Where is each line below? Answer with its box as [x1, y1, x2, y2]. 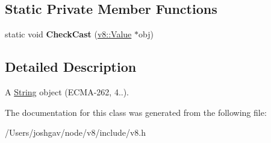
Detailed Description [5, 57, 137, 76]
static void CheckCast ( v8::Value [5, 28, 132, 40]
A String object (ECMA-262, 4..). [5, 86, 129, 98]
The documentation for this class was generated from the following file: [5, 106, 267, 118]
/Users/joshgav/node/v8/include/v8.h [5, 126, 146, 139]
